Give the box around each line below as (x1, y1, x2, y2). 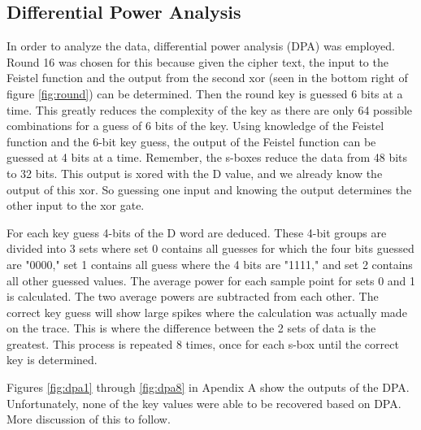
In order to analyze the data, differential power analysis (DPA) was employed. (7, 37, 395, 54)
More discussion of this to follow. (7, 410, 171, 428)
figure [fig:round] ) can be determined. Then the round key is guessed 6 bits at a (7, 85, 403, 102)
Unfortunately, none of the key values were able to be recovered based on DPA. (7, 394, 401, 411)
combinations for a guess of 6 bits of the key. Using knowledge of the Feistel (7, 117, 384, 134)
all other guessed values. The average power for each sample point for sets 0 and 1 (7, 271, 416, 289)
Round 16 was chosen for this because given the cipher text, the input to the (7, 53, 388, 70)
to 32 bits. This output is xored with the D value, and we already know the (7, 164, 383, 181)
